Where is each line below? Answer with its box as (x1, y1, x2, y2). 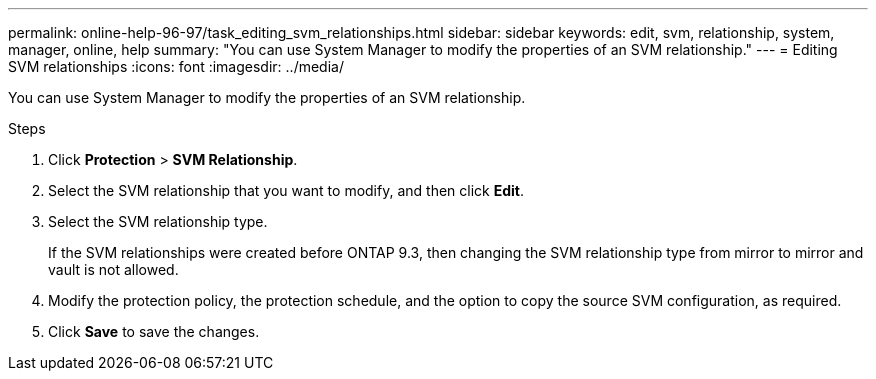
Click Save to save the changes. (48, 323, 260, 340)
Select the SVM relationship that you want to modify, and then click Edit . (48, 182, 524, 199)
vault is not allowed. (48, 261, 179, 278)
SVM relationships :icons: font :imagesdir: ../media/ (8, 58, 344, 75)
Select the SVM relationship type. (48, 213, 268, 230)
